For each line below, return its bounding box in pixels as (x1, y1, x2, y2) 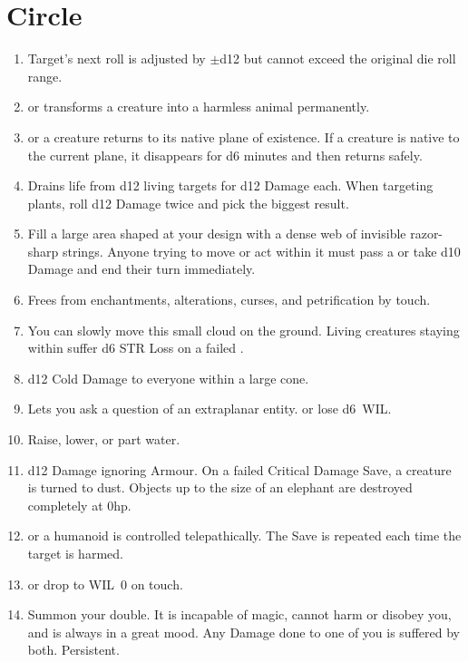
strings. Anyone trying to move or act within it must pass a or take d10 (63, 241, 461, 260)
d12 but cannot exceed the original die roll (219, 49, 456, 68)
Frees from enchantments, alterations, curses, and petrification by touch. (27, 290, 431, 309)
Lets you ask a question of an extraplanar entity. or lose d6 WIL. (27, 399, 392, 418)
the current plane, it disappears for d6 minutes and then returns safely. (27, 145, 423, 164)
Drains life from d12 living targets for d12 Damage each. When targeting (27, 176, 434, 195)
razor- (410, 224, 444, 243)
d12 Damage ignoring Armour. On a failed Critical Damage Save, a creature (27, 460, 452, 479)
